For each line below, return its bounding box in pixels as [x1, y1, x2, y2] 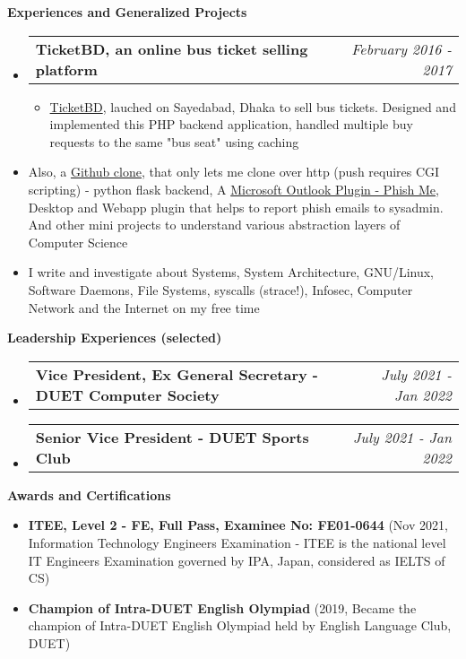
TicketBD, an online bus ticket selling [35, 38, 308, 59]
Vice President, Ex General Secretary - [35, 363, 318, 385]
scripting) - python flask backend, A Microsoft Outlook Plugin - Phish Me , [28, 179, 439, 198]
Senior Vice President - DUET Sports [35, 426, 309, 447]
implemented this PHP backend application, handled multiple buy [49, 115, 413, 134]
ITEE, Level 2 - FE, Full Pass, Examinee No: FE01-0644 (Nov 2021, [28, 516, 448, 534]
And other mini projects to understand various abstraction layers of [28, 215, 401, 234]
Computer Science [28, 232, 128, 251]
